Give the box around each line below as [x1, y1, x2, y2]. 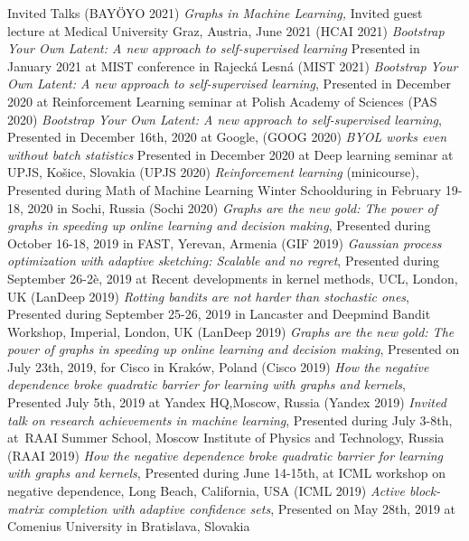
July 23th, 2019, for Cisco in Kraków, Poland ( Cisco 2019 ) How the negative [7, 357, 429, 376]
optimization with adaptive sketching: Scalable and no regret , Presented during [7, 251, 440, 270]
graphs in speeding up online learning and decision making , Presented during [7, 216, 431, 235]
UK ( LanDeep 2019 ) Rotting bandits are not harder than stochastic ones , [7, 286, 409, 305]
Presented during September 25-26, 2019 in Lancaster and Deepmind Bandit [7, 304, 431, 323]
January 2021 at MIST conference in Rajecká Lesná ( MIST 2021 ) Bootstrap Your [7, 56, 458, 75]
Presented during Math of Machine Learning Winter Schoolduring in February [7, 180, 442, 199]
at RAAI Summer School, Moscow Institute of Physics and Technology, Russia [7, 428, 445, 447]
